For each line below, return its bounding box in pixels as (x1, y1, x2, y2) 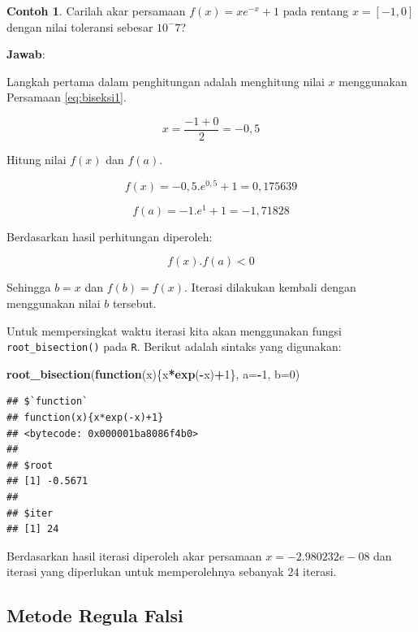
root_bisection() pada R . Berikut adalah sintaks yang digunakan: (6, 338, 342, 355)
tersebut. (112, 294, 157, 311)
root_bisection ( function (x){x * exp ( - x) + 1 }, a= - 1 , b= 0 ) (6, 365, 300, 382)
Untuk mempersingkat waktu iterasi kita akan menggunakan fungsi (6, 322, 342, 339)
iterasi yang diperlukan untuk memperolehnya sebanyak (6, 563, 284, 580)
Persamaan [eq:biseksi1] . (6, 89, 127, 106)
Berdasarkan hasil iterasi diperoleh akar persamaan (6, 547, 262, 564)
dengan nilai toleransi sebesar (6, 18, 153, 35)
